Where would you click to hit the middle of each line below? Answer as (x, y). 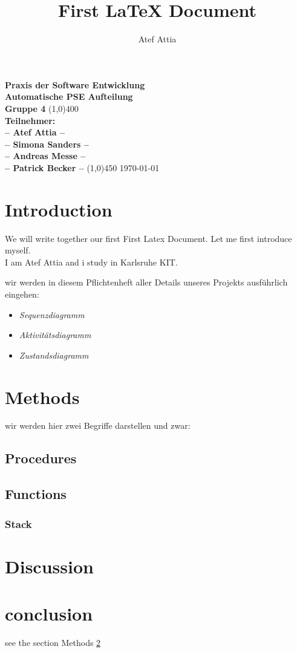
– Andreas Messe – (45, 156)
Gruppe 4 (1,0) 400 (42, 108)
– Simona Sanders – (47, 144)
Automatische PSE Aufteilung (69, 96)
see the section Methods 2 (53, 642)
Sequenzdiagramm (52, 314)
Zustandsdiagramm (54, 355)
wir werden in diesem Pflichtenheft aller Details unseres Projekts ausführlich (146, 282)
